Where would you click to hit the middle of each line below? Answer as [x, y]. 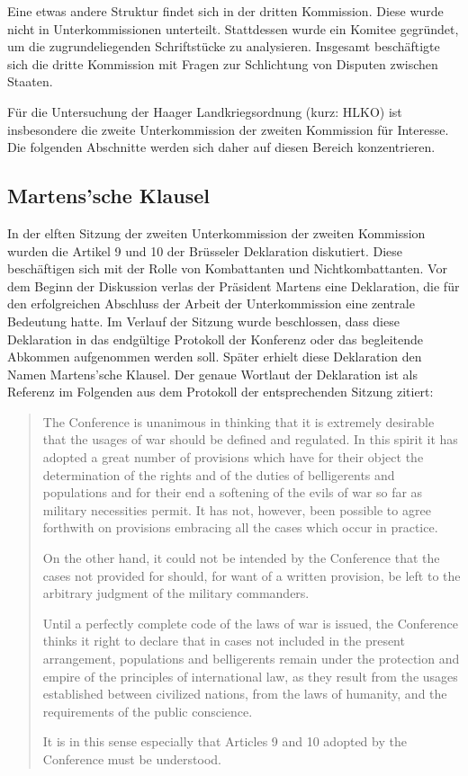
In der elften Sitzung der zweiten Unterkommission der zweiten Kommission [216, 232]
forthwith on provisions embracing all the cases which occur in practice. [240, 527]
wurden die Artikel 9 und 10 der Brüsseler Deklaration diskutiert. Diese [205, 250]
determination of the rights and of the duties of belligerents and [219, 474]
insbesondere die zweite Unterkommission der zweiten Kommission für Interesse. [228, 129]
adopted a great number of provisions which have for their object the [233, 457]
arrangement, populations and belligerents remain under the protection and [251, 659]
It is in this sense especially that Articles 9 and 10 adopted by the [225, 741]
